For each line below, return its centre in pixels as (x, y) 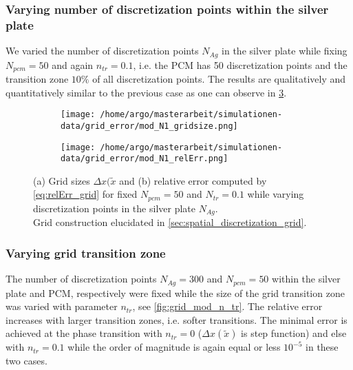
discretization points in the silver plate (114, 208)
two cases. (26, 360)
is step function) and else (294, 333)
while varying (276, 194)
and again (73, 64)
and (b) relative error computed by (193, 180)
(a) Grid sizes (62, 180)
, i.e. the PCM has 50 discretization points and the (240, 64)
